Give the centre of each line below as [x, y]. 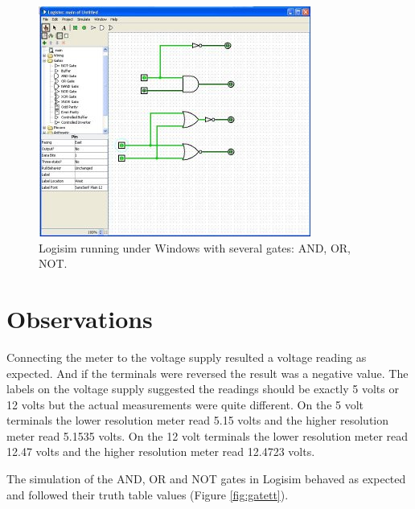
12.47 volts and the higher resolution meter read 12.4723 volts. [161, 452]
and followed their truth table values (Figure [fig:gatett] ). [148, 494]
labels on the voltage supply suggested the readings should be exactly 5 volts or [203, 389]
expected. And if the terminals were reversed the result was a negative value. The [207, 373]
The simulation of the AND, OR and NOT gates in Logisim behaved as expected [206, 479]
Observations [80, 318]
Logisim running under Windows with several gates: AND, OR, [195, 247]
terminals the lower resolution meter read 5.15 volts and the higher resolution [198, 420]
